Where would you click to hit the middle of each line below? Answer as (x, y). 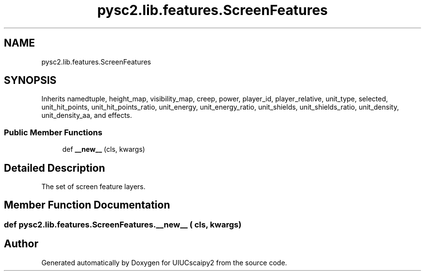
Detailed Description (55, 168)
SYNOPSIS (30, 81)
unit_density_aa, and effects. (87, 115)
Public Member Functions (53, 132)
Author (21, 244)
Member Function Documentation (87, 205)
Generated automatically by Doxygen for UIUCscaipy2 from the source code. (164, 262)
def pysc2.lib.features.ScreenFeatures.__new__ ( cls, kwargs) (123, 224)
